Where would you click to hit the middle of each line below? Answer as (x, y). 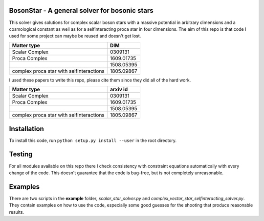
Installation (26, 129)
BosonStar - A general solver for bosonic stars (81, 10)
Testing (21, 154)
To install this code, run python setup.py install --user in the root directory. (93, 140)
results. (17, 212)
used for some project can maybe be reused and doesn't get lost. (75, 36)
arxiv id (119, 89)
